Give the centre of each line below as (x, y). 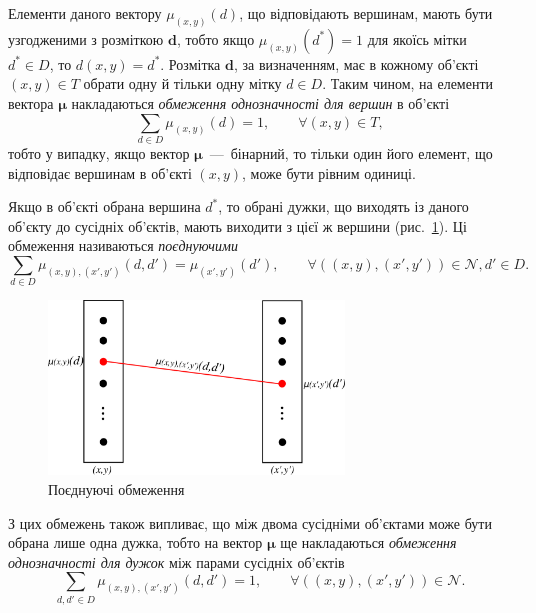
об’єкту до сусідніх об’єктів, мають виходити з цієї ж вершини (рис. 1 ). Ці (237, 225)
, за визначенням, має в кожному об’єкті (356, 63)
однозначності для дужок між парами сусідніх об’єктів (176, 561)
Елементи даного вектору (85, 13)
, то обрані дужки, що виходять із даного (343, 206)
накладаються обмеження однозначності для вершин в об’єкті (260, 103)
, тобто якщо (215, 38)
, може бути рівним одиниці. (329, 172)
